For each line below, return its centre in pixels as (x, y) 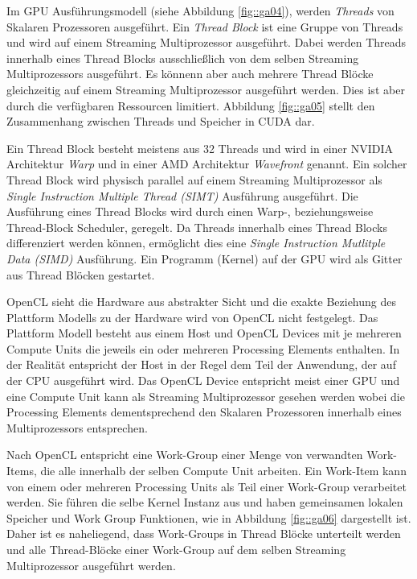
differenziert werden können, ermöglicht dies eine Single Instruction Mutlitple (196, 243)
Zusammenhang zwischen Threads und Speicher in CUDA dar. (161, 121)
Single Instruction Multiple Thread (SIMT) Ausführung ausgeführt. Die (182, 195)
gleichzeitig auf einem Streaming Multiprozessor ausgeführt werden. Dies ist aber (206, 89)
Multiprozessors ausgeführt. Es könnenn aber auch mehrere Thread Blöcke (190, 74)
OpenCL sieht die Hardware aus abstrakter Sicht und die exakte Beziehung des (201, 302)
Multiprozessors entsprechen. (77, 427)
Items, (22, 471)
